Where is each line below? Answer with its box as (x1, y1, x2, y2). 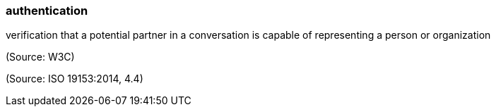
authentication (6, 4, 88, 18)
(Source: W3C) (6, 51, 75, 63)
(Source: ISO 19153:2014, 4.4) (6, 73, 143, 85)
